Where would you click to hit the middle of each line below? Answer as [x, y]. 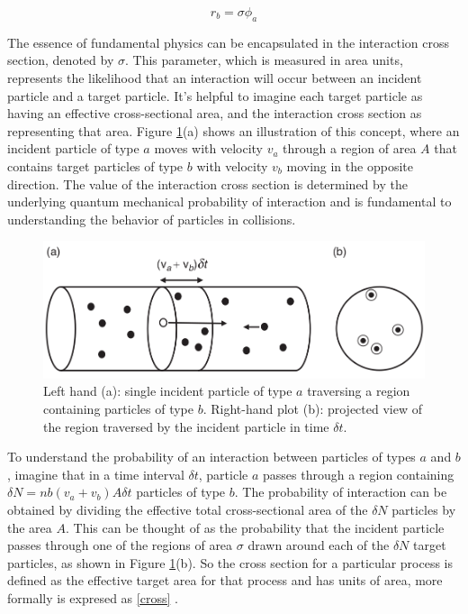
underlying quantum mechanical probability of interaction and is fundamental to [229, 202]
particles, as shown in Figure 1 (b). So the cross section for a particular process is [230, 562]
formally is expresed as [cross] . [93, 598]
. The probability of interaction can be [341, 492]
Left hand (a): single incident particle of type [168, 391]
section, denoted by [61, 60]
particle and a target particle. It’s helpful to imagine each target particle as [215, 95]
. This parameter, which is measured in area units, [264, 60]
